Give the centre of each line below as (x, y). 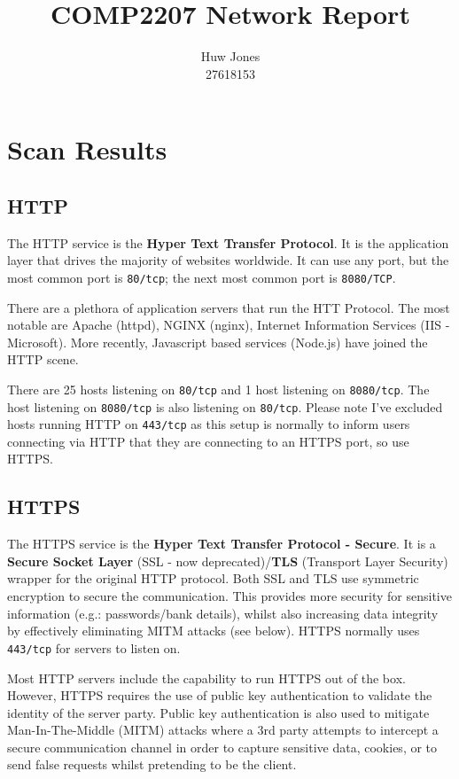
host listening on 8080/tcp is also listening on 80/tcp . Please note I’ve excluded (225, 406)
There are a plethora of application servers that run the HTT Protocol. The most (229, 307)
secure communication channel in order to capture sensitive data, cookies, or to (222, 747)
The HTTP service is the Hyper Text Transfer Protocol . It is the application (228, 242)
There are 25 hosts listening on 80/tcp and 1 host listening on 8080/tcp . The (218, 389)
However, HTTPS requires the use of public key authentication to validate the (220, 695)
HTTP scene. (43, 359)
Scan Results (87, 149)
